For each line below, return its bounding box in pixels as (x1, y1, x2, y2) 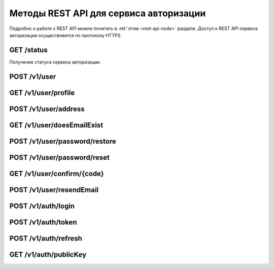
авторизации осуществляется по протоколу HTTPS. (9, 32, 122, 38)
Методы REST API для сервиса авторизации (9, 8, 206, 19)
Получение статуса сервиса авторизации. (9, 59, 101, 65)
